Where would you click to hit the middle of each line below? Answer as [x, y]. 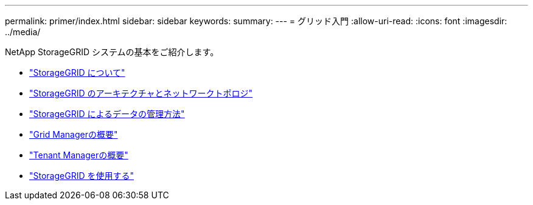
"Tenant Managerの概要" [79, 155]
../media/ [23, 32]
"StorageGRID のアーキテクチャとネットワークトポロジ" [141, 93]
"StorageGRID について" [77, 72]
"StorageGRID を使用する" [82, 176]
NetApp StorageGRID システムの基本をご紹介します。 [112, 52]
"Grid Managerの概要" [74, 134]
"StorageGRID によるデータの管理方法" [107, 114]
